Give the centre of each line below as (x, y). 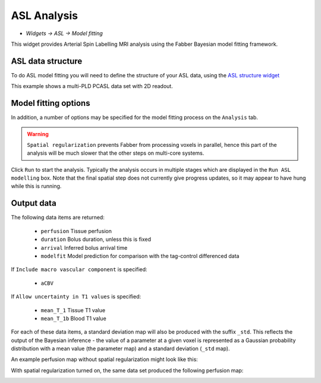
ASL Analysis (45, 15)
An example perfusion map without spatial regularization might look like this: (105, 359)
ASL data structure (47, 61)
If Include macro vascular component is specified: (79, 269)
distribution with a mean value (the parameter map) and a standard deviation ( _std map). (120, 349)
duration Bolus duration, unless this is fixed (96, 239)
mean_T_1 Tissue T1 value (73, 310)
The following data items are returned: (58, 218)
